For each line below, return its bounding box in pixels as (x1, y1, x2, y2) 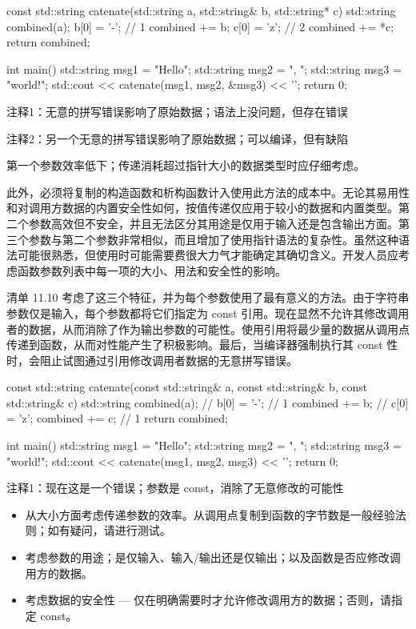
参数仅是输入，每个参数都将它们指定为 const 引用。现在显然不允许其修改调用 (6, 304, 410, 321)
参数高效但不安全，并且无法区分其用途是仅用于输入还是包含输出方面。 (28, 214, 398, 231)
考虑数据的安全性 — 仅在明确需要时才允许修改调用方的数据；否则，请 (25, 591, 392, 608)
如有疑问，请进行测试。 (47, 522, 171, 539)
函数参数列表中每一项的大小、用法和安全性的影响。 (17, 262, 286, 278)
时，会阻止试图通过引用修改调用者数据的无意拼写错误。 (6, 351, 298, 368)
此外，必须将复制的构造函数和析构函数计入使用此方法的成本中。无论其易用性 (6, 183, 410, 200)
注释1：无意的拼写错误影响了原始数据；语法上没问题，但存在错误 (6, 102, 348, 119)
